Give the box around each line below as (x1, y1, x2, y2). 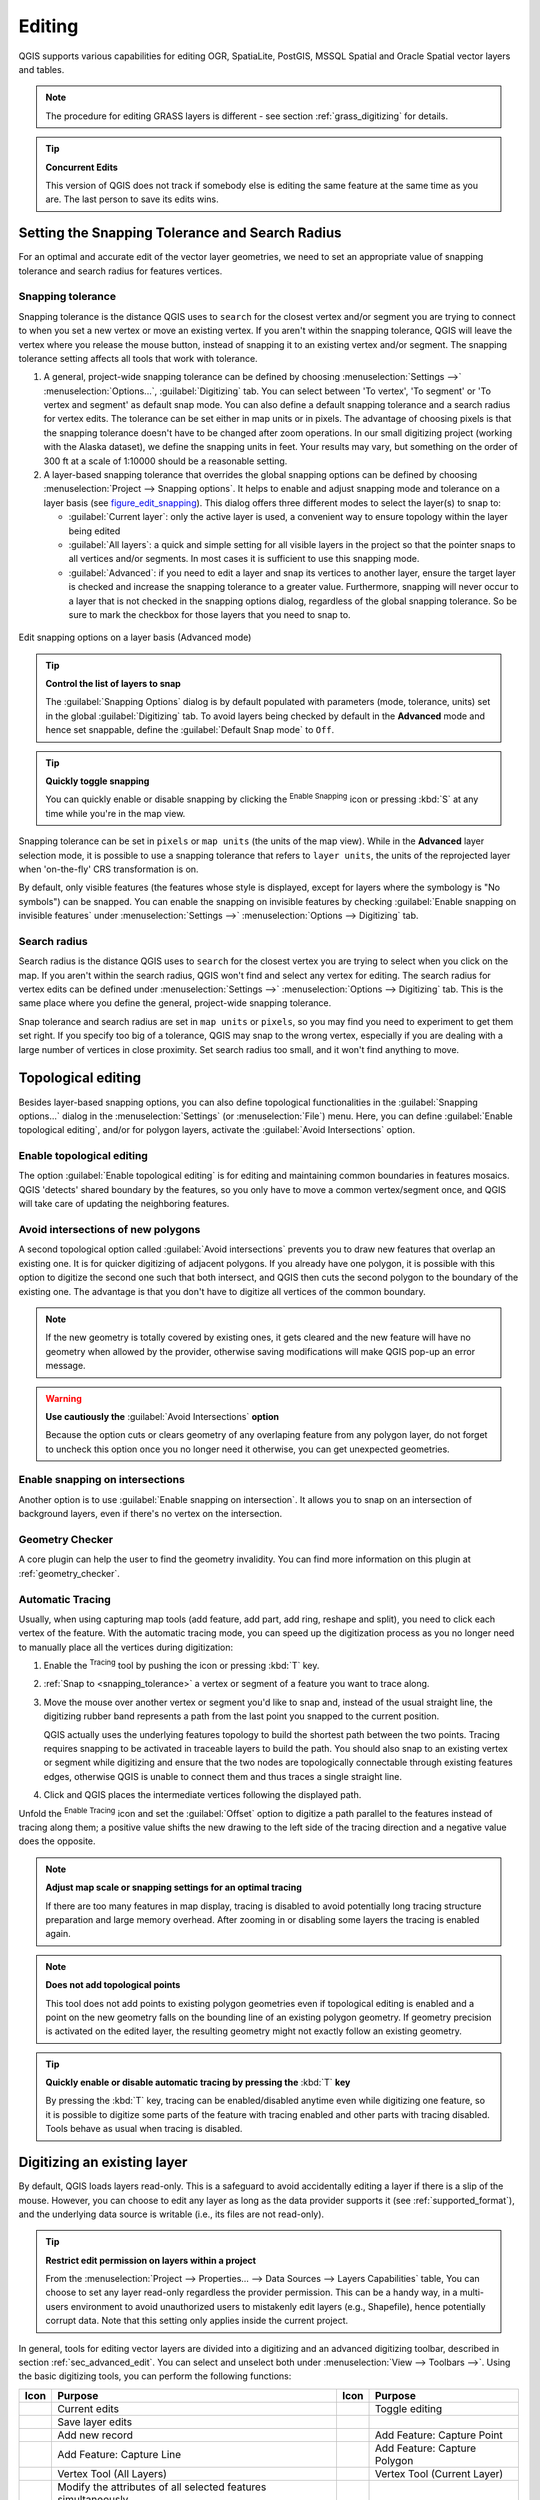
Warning (45, 1392, 82, 1404)
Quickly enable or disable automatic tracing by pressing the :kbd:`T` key (45, 2076, 351, 2089)
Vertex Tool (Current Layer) (374, 2466, 504, 2480)
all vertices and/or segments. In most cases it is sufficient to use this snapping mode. (68, 553, 420, 565)
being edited (68, 525, 121, 537)
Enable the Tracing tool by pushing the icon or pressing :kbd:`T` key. (43, 1658, 320, 1672)
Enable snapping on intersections (18, 1473, 185, 1487)
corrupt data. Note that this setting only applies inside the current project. (45, 2315, 349, 2327)
